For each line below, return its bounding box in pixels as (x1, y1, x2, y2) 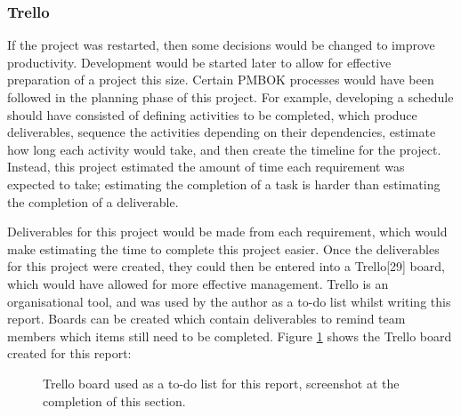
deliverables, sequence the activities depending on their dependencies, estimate (7, 123, 436, 141)
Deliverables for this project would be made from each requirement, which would (7, 222, 448, 241)
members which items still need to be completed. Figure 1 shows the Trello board (7, 326, 452, 345)
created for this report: (7, 344, 132, 363)
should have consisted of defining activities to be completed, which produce (7, 105, 417, 124)
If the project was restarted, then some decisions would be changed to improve (7, 36, 435, 54)
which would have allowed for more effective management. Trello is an (7, 274, 389, 292)
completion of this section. (43, 391, 186, 410)
